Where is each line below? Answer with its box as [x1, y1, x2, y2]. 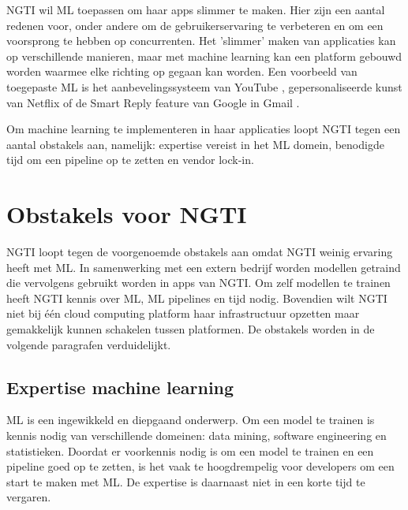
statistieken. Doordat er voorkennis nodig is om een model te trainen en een [6, 442, 374, 459]
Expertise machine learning [6, 374, 234, 399]
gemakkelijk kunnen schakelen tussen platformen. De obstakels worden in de [6, 321, 375, 337]
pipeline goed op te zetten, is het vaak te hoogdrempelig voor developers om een [6, 458, 395, 475]
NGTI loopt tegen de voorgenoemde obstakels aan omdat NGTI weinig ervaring [6, 244, 393, 260]
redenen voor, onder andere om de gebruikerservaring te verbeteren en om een [6, 17, 384, 33]
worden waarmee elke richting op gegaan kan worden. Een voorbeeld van [6, 63, 357, 80]
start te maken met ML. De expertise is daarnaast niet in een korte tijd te [6, 473, 365, 490]
